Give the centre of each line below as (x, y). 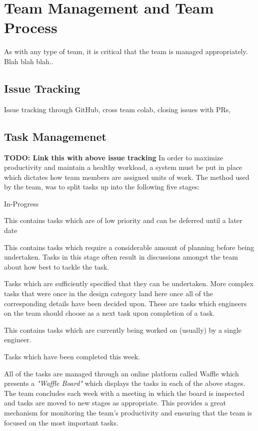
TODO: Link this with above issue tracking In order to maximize (114, 157)
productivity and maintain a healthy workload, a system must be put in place (123, 167)
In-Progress (21, 203)
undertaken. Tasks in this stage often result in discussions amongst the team (121, 257)
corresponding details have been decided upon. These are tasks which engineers (125, 303)
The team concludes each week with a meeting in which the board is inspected (124, 393)
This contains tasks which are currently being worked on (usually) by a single (123, 330)
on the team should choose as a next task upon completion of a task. (109, 313)
